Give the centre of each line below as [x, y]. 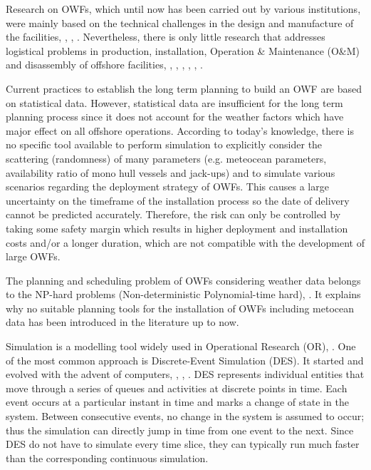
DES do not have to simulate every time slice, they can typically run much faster [183, 444]
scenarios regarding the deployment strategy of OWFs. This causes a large [167, 187]
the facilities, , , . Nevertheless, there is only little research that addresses [166, 37]
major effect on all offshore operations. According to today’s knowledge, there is [180, 130]
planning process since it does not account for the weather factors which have [175, 117]
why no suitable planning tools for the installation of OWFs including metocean [180, 308]
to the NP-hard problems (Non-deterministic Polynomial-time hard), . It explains [183, 294]
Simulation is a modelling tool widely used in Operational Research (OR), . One [181, 346]
